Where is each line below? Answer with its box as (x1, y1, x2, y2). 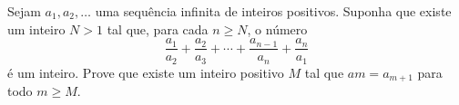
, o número (247, 19, 308, 38)
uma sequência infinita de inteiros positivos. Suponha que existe (95, 2, 452, 20)
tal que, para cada (107, 19, 209, 38)
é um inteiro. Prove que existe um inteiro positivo (7, 62, 284, 81)
